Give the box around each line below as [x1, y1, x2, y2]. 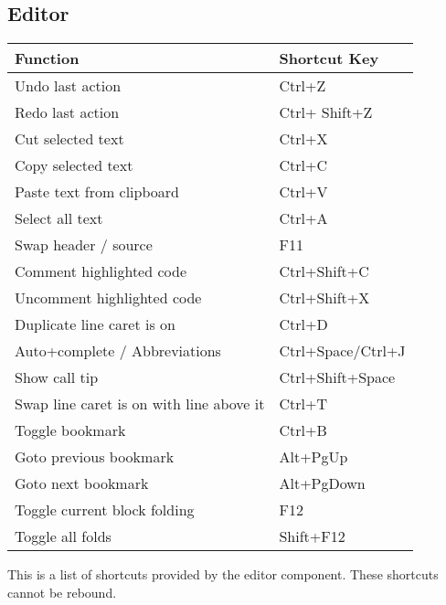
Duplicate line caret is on [15, 313, 175, 335]
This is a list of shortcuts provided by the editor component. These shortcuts [7, 565, 439, 584]
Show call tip [15, 366, 99, 388]
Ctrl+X [279, 128, 328, 150]
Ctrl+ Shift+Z [279, 101, 373, 123]
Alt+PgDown [279, 472, 366, 494]
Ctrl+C [279, 154, 327, 176]
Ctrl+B [279, 419, 327, 441]
